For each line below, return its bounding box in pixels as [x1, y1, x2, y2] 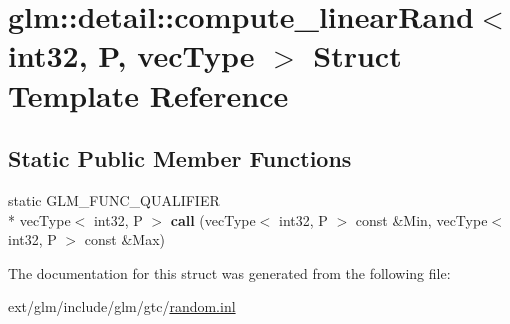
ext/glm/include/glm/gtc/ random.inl [8, 296, 236, 317]
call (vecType [170, 209, 256, 230]
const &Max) [84, 229, 165, 250]
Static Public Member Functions [8, 143, 352, 174]
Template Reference [8, 74, 289, 115]
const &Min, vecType [355, 209, 488, 230]
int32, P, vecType [8, 35, 255, 76]
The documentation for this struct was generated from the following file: [8, 262, 451, 283]
